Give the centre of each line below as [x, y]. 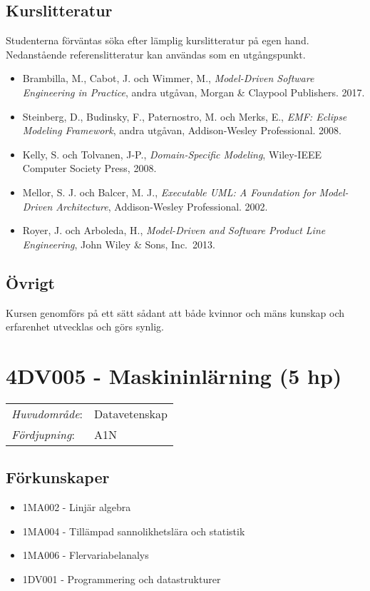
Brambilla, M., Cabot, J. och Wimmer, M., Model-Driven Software [168, 78]
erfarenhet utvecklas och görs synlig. [85, 327]
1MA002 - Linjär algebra [77, 507]
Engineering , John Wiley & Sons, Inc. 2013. [119, 244]
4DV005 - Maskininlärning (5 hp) [174, 375]
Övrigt [31, 282]
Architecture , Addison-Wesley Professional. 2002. [162, 206]
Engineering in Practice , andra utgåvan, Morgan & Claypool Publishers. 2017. [194, 92]
